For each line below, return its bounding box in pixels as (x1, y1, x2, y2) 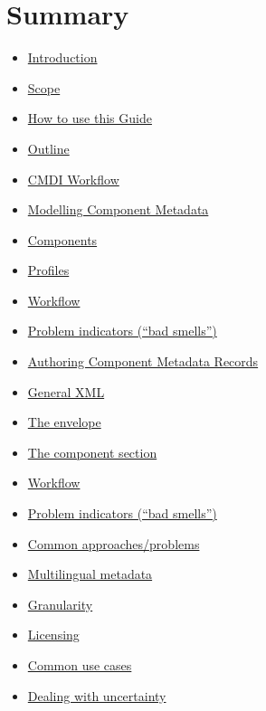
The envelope (27, 412, 101, 431)
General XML (27, 382, 105, 401)
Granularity (27, 594, 93, 613)
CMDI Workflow (27, 169, 119, 188)
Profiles (27, 261, 70, 280)
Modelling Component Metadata (27, 200, 209, 219)
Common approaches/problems (27, 534, 200, 553)
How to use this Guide (27, 109, 152, 128)
